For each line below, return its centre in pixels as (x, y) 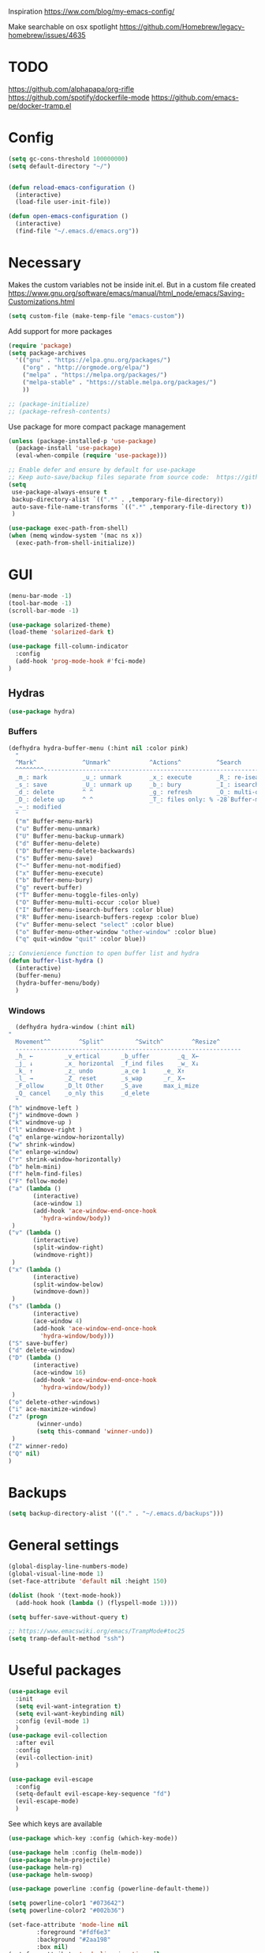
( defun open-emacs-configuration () (68, 217)
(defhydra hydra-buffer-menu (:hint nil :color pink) (99, 748)
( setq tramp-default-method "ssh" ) (67, 1639)
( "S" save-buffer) (38, 1343)
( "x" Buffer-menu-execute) (60, 873)
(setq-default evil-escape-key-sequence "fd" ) (93, 1794)
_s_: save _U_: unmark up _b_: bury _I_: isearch (137, 785)
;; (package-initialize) (49, 404)
